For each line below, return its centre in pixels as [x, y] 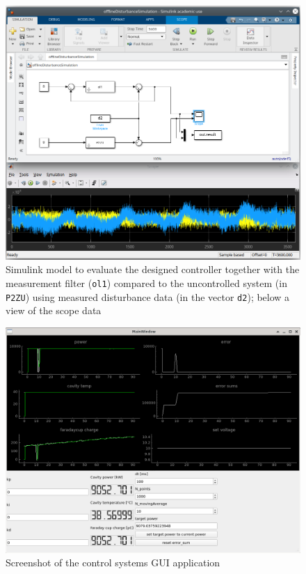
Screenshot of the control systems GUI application [113, 563]
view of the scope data [54, 310]
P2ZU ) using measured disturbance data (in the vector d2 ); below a [148, 296]
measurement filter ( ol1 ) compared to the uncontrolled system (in [146, 282]
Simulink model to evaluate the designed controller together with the [153, 269]
